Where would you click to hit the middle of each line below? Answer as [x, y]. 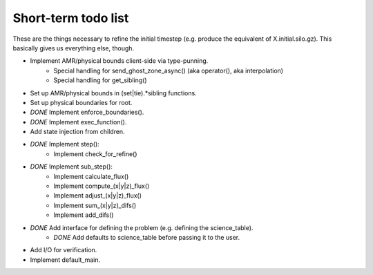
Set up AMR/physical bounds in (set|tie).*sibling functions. [113, 93]
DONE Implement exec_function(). [78, 122]
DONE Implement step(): [65, 144]
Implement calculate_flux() [91, 176]
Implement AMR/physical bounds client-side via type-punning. [119, 61]
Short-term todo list [71, 18]
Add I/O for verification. [64, 250]
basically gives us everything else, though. [74, 48]
